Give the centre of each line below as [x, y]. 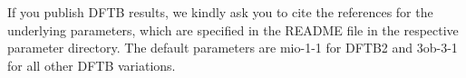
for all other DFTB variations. [92, 65]
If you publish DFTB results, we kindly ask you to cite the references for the [220, 12]
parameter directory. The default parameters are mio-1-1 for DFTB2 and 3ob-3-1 [233, 48]
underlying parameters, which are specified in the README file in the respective [233, 29]
